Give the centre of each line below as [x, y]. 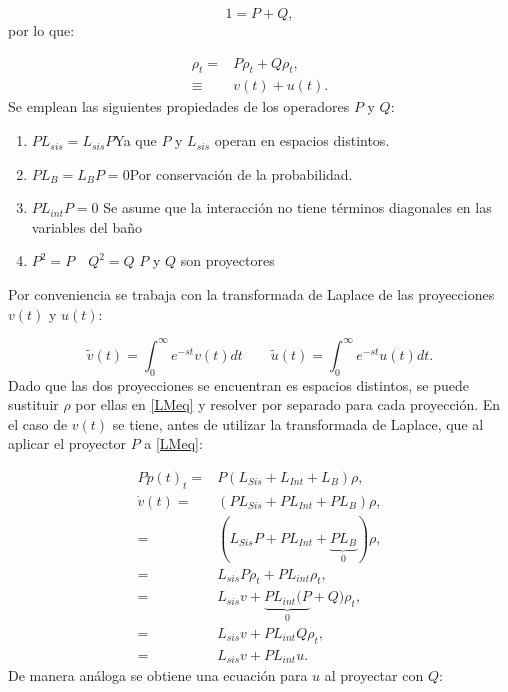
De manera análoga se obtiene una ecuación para [158, 675]
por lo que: [41, 30]
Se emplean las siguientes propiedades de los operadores [179, 106]
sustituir [33, 404]
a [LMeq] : [173, 443]
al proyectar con [374, 675]
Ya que [135, 140]
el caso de [38, 423]
